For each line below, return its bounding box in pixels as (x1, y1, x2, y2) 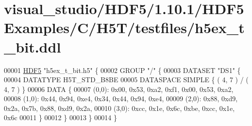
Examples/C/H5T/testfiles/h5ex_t (4, 18, 245, 37)
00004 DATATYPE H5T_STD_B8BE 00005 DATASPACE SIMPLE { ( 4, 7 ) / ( (4, 74, 249, 85)
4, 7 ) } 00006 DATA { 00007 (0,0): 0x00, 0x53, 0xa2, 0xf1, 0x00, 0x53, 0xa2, (4, 84, 234, 94)
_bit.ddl (4, 36, 61, 56)
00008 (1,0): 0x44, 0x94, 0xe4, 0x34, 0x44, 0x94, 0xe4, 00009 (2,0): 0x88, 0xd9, (4, 93, 238, 104)
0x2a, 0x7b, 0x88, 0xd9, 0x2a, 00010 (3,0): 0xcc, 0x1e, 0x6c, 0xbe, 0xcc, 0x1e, (4, 103, 235, 113)
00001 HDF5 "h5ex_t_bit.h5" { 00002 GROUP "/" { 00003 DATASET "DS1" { (4, 65, 241, 75)
